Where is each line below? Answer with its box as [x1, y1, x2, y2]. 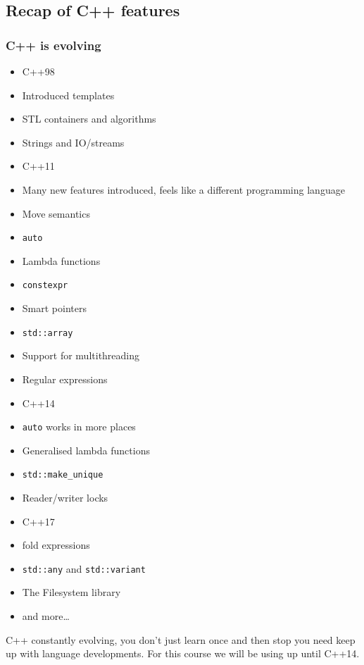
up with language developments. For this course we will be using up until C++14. [6, 646, 360, 661]
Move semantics [22, 206, 90, 220]
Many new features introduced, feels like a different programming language [22, 182, 345, 197]
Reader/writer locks [22, 490, 108, 504]
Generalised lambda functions [22, 442, 150, 457]
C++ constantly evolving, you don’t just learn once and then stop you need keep [6, 632, 356, 647]
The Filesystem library [22, 585, 121, 599]
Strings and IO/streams [22, 135, 125, 149]
